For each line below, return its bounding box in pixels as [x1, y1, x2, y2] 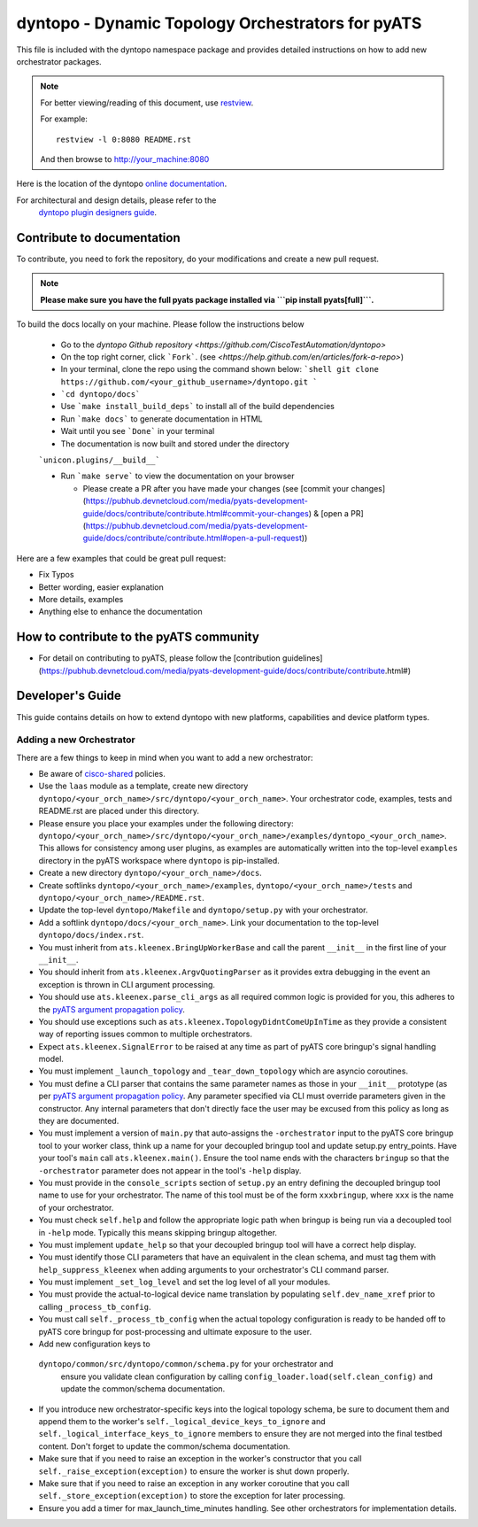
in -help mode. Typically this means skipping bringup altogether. [38, 1227, 278, 1237]
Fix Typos [38, 570, 74, 580]
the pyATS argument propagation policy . [38, 1004, 185, 1014]
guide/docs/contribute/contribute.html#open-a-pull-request [82, 532, 303, 544]
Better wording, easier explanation [38, 581, 164, 593]
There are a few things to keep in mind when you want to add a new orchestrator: [16, 752, 313, 763]
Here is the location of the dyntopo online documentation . [16, 178, 227, 190]
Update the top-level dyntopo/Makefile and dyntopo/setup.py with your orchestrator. [38, 904, 368, 916]
